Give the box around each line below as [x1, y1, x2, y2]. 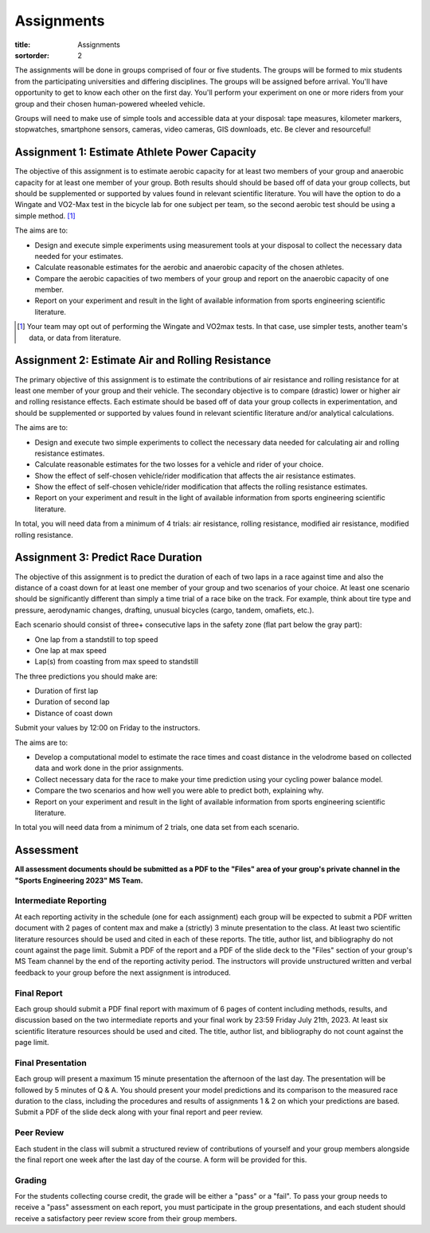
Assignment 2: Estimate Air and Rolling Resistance [14, 354, 272, 367]
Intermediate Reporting [14, 895, 107, 906]
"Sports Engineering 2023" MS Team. [14, 875, 143, 885]
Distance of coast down [34, 708, 113, 718]
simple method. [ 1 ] [14, 211, 76, 221]
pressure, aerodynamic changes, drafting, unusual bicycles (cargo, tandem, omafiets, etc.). [14, 605, 315, 615]
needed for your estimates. [34, 251, 123, 260]
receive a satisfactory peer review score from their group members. [14, 1213, 237, 1223]
